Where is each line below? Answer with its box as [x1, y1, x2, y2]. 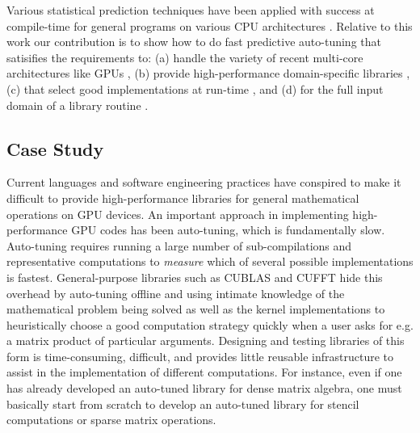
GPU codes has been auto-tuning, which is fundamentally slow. [71, 221, 385, 238]
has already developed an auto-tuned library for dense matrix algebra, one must [6, 380, 402, 397]
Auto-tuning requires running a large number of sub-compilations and [6, 237, 352, 254]
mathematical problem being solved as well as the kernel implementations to [6, 301, 385, 317]
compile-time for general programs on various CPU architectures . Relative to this [6, 17, 413, 34]
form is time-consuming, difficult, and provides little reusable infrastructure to [6, 347, 393, 364]
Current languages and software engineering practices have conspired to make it [6, 174, 401, 191]
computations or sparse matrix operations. [6, 411, 216, 428]
